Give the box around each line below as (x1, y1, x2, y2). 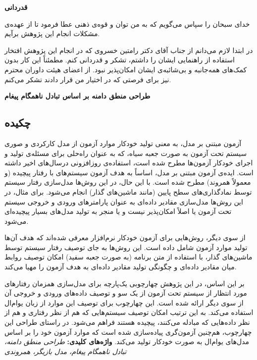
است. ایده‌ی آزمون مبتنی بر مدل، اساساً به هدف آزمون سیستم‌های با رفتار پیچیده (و (4, 167, 254, 177)
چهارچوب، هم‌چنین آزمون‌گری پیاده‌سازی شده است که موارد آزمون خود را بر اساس (4, 326, 252, 337)
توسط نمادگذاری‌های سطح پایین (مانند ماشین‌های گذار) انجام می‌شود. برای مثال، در (4, 186, 252, 197)
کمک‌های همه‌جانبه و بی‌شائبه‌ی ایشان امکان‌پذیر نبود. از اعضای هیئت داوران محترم (4, 64, 247, 74)
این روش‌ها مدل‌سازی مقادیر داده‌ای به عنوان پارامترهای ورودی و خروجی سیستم (4, 196, 243, 206)
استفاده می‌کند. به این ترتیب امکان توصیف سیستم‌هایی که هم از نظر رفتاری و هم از (4, 307, 254, 317)
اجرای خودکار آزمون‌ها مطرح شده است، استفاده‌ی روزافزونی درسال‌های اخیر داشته (4, 157, 253, 168)
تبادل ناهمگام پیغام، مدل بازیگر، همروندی (4, 346, 127, 356)
